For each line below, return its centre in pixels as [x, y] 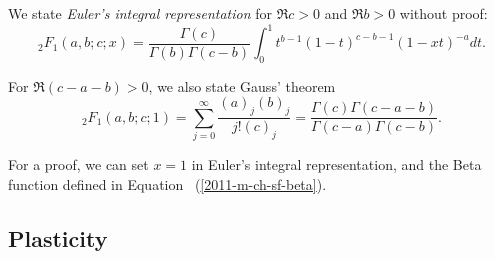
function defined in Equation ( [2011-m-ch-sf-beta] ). [167, 183]
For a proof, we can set [78, 164]
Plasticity [58, 237]
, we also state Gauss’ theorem [242, 85]
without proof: [443, 13]
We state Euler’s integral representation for [140, 13]
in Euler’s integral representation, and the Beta [336, 164]
